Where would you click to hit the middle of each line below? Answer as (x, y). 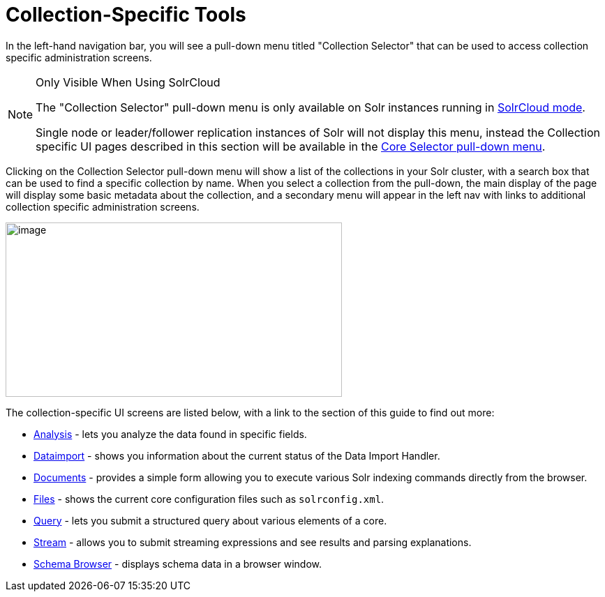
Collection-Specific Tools (126, 15)
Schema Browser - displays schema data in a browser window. (178, 564)
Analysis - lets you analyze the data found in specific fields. (170, 434)
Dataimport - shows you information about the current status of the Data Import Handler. (237, 455)
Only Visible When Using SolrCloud (128, 82)
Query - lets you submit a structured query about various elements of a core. (210, 520)
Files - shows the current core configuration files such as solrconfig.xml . (209, 499)
